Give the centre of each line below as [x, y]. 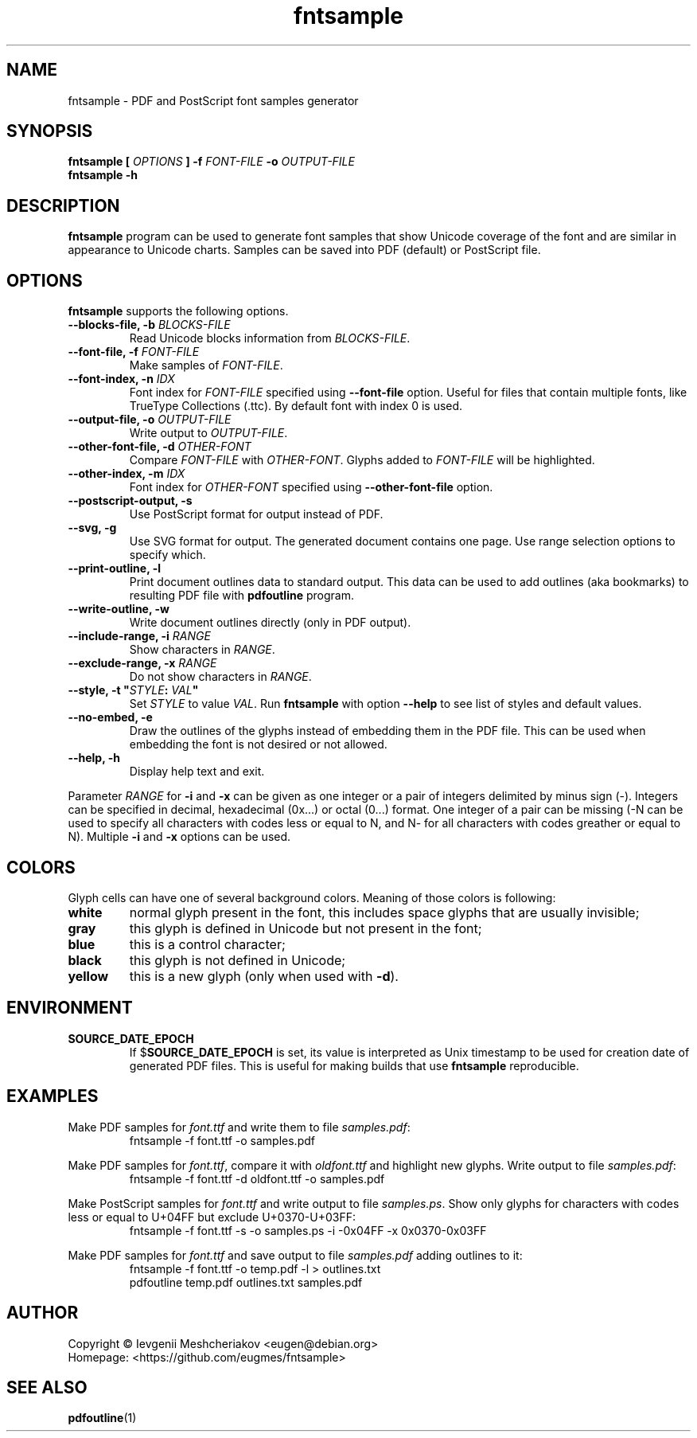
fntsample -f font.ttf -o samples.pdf [222, 1140]
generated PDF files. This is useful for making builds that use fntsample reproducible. [354, 1065]
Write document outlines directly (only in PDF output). [270, 623]
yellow [88, 976]
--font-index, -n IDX [121, 379]
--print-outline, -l [115, 569]
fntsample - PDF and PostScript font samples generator [213, 100]
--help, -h [94, 758]
